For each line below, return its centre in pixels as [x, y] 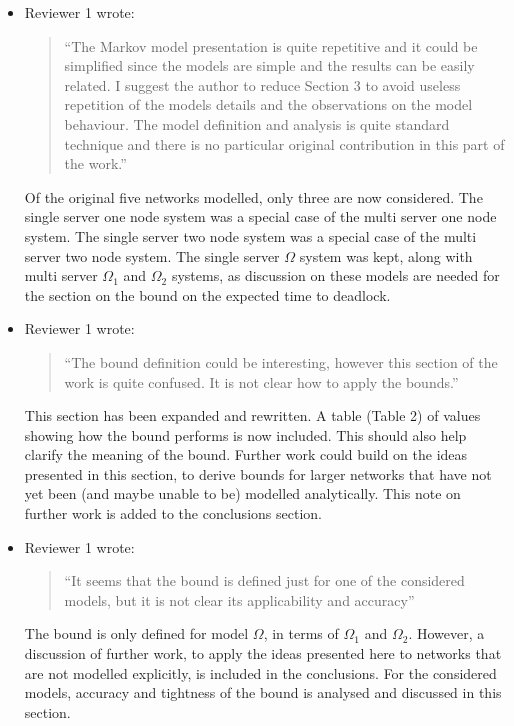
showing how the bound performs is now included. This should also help [245, 434]
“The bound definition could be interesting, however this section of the [281, 361]
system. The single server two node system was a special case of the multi [250, 235]
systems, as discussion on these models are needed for [335, 275]
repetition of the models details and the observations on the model [268, 104]
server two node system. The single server [152, 255]
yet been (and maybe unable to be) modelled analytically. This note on [242, 493]
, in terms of [301, 633]
